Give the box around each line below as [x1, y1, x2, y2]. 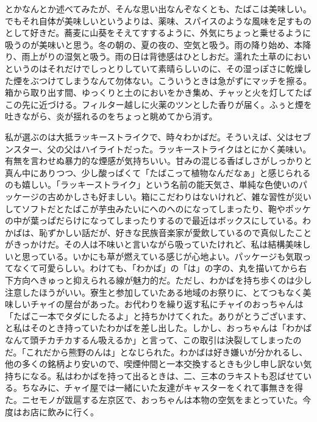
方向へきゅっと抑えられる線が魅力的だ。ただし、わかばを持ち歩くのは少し [13, 274, 312, 287]
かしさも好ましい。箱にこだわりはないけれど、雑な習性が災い [64, 190, 312, 202]
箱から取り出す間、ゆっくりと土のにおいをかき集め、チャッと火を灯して [5, 86, 295, 99]
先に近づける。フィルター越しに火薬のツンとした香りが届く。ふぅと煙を [21, 98, 312, 110]
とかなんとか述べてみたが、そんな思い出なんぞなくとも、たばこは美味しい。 [5, 2, 312, 15]
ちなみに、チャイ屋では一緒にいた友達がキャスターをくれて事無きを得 [21, 381, 304, 394]
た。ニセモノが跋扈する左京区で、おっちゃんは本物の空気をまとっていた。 [5, 393, 303, 406]
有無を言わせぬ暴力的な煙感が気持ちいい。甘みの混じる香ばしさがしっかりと [5, 154, 312, 167]
